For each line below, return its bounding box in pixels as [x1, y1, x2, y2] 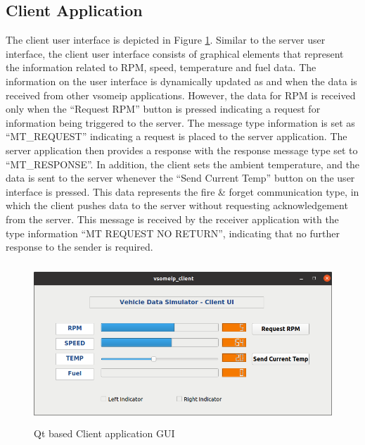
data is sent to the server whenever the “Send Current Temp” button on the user [6, 170, 355, 185]
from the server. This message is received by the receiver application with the [6, 211, 339, 226]
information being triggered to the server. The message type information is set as [6, 115, 355, 130]
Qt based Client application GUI [34, 426, 175, 441]
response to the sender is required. [6, 239, 153, 254]
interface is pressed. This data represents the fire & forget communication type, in [6, 184, 359, 199]
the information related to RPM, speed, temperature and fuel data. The [6, 60, 316, 75]
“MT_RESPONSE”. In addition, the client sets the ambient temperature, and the [6, 156, 360, 171]
